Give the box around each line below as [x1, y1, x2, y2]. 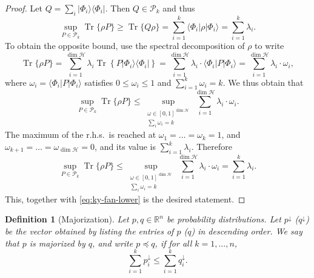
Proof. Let [5, 2, 42, 14]
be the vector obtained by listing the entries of [5, 224, 174, 237]
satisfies [84, 76, 113, 88]
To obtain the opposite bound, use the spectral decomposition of [5, 39, 245, 51]
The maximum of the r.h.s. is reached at [5, 128, 156, 141]
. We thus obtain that [222, 76, 304, 88]
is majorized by [29, 236, 85, 249]
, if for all [155, 236, 192, 249]
